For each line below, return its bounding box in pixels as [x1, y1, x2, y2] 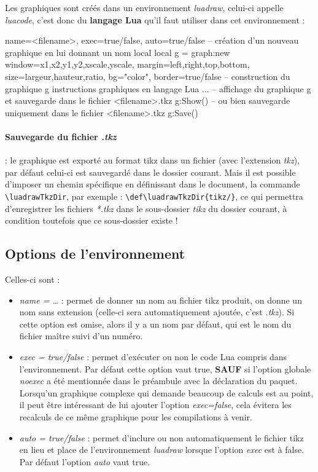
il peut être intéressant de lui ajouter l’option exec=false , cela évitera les [19, 398, 292, 411]
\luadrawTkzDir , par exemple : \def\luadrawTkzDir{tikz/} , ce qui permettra [5, 189, 303, 202]
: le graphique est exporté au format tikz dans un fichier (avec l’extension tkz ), [5, 154, 300, 167]
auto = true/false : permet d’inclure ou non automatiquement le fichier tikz [19, 431, 304, 444]
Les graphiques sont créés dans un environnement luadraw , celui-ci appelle [5, 1, 284, 14]
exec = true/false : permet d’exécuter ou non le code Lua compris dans [19, 350, 287, 363]
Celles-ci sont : [5, 272, 60, 285]
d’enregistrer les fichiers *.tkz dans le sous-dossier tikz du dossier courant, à [5, 202, 287, 214]
